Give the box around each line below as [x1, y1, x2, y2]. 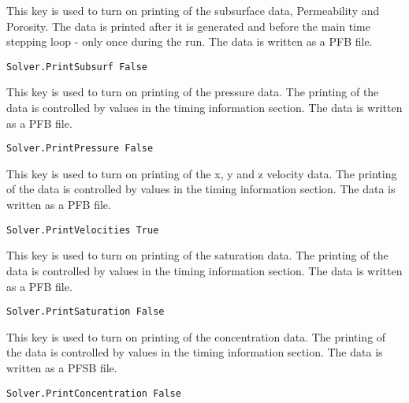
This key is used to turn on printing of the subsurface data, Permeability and [6, 2, 380, 18]
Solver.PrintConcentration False [6, 387, 181, 399]
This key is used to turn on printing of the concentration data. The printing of [6, 328, 386, 345]
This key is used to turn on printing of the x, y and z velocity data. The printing [6, 165, 397, 181]
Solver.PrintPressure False [6, 143, 154, 155]
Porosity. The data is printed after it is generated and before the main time [6, 17, 370, 34]
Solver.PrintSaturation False [6, 306, 165, 318]
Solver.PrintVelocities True [6, 224, 159, 236]
